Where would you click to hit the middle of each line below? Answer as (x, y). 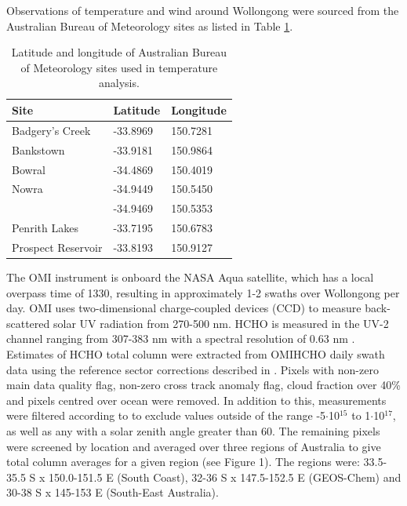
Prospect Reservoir (57, 247)
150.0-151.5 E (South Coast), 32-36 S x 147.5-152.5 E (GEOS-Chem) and (225, 477)
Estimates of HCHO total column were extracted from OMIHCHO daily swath (196, 353)
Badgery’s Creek (51, 130)
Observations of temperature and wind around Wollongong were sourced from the (203, 10)
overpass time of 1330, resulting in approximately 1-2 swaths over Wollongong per (203, 292)
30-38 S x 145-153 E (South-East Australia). (113, 492)
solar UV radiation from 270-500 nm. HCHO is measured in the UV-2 (221, 323)
